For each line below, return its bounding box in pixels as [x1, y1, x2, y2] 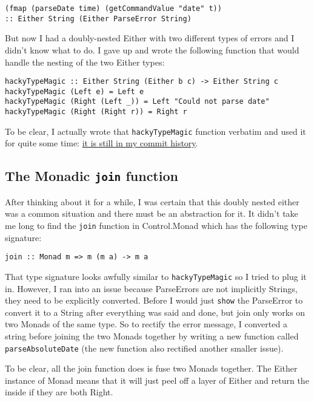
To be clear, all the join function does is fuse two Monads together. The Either [5, 362, 298, 375]
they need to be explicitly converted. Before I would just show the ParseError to [5, 294, 303, 307]
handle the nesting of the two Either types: [5, 55, 165, 68]
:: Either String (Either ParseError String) [5, 14, 192, 23]
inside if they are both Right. [5, 386, 113, 398]
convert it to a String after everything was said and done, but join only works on [5, 305, 306, 318]
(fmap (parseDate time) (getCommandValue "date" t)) [5, 4, 222, 13]
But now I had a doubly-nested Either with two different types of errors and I [5, 32, 295, 44]
